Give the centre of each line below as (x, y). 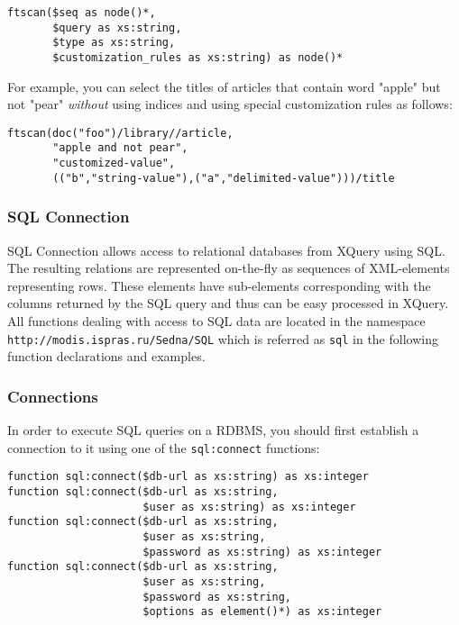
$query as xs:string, (117, 27)
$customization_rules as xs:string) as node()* (198, 57)
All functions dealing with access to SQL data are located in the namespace (216, 321)
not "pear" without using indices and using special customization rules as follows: (230, 104)
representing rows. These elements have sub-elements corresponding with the (219, 285)
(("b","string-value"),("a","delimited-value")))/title (224, 178)
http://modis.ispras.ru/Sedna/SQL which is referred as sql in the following (223, 338)
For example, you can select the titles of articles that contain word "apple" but (224, 86)
